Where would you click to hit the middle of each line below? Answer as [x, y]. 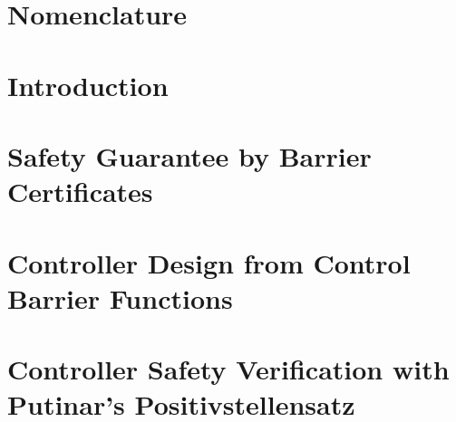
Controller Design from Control [209, 262]
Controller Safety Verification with [228, 369]
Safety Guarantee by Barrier [189, 155]
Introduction [88, 85]
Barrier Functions [120, 297]
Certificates [80, 192]
